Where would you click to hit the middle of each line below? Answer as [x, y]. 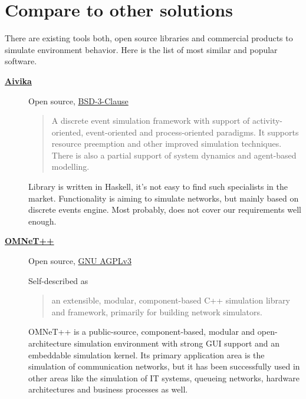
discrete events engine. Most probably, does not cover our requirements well [165, 210]
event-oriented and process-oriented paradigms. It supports [192, 132]
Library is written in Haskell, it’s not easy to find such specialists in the [158, 187]
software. [21, 61]
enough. [42, 221]
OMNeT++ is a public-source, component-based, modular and [142, 332]
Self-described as [58, 280]
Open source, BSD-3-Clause [78, 100]
